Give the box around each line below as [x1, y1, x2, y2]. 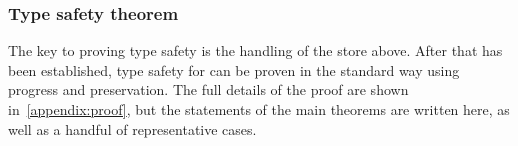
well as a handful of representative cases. [8, 118, 257, 139]
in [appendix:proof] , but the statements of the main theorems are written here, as [8, 99, 510, 119]
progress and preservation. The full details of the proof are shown [8, 79, 409, 100]
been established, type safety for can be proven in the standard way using [8, 59, 460, 80]
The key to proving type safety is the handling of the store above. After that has [8, 40, 503, 61]
